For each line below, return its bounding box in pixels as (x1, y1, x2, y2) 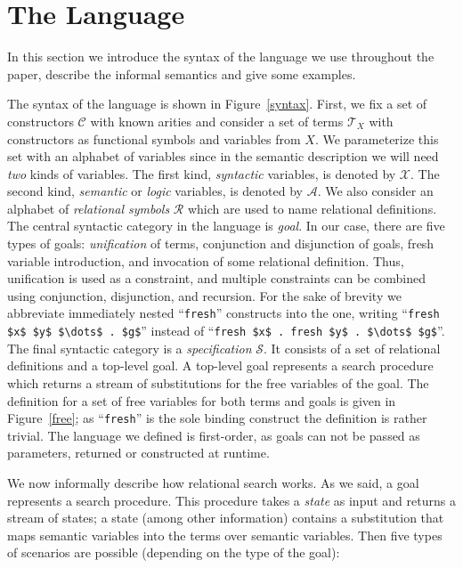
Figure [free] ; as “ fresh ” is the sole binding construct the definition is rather (7, 409, 427, 427)
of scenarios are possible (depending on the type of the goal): (7, 543, 340, 562)
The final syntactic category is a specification (7, 338, 252, 357)
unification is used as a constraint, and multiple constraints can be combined (7, 269, 426, 288)
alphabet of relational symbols (7, 199, 170, 217)
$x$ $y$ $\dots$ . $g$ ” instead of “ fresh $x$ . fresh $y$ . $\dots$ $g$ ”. (7, 321, 445, 340)
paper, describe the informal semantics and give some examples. (7, 64, 356, 83)
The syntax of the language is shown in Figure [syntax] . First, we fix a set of (7, 94, 427, 113)
